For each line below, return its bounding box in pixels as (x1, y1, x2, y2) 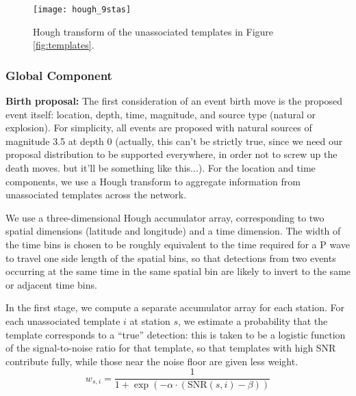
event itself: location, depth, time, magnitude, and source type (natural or (5, 107, 316, 121)
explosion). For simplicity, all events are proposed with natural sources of (5, 120, 312, 135)
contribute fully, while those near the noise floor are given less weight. (5, 354, 298, 368)
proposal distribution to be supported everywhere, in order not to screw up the (5, 147, 338, 161)
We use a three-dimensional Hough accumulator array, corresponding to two (5, 210, 325, 224)
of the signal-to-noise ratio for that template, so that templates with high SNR (5, 341, 336, 355)
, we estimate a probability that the (177, 313, 328, 328)
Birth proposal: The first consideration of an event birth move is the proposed (5, 94, 342, 108)
